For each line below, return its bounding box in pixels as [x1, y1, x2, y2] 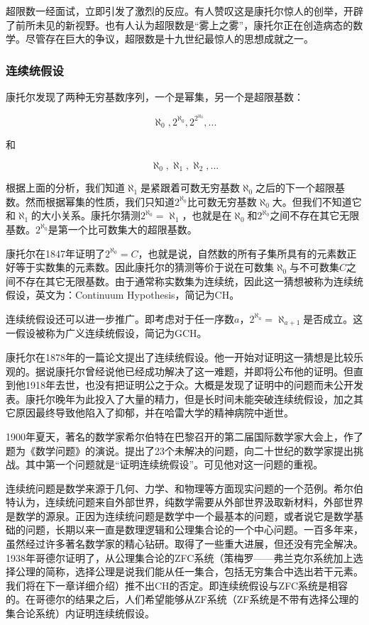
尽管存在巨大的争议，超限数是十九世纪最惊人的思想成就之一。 [25, 31, 314, 46]
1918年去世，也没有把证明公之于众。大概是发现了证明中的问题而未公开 [25, 377, 353, 392]
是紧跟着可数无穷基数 [141, 180, 240, 195]
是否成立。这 [303, 311, 363, 326]
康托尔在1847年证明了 [6, 245, 105, 260]
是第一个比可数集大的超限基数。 [48, 221, 197, 236]
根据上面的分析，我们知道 [6, 180, 125, 195]
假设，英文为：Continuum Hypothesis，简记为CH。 [6, 287, 240, 302]
